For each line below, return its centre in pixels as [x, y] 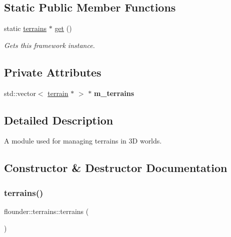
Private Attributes [53, 72]
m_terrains [114, 93]
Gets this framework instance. [49, 45]
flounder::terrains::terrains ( [46, 211]
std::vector [20, 93]
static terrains [25, 28]
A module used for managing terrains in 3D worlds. [83, 141]
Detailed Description [59, 120]
